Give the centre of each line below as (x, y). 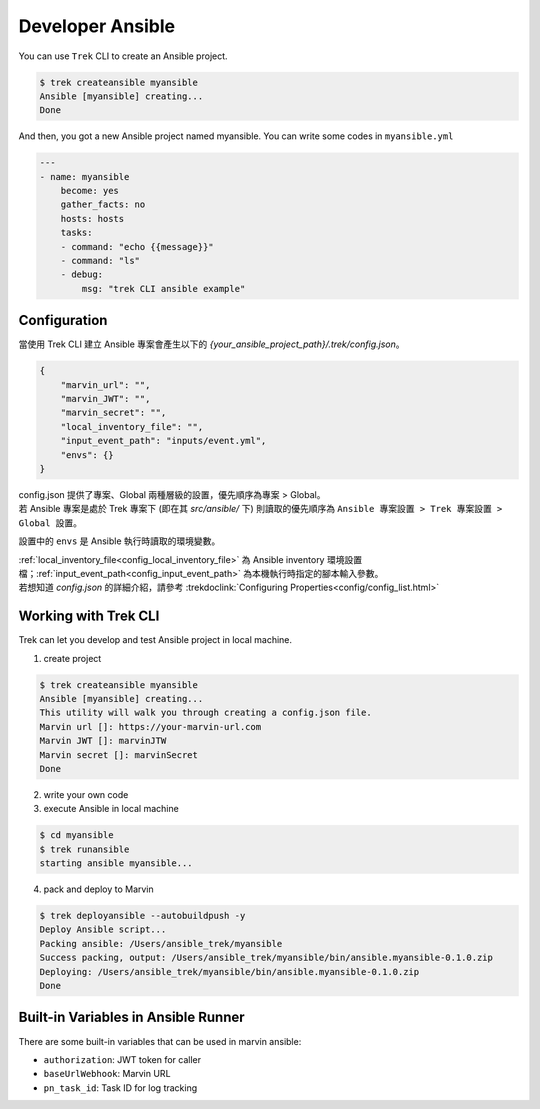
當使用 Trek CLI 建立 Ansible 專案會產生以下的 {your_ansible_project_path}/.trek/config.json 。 (211, 344)
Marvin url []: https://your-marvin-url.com (150, 726)
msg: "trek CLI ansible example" (163, 288)
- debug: (82, 274)
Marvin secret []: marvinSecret (119, 754)
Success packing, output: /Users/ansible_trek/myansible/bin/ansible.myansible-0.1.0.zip (266, 958)
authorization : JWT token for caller (122, 1059)
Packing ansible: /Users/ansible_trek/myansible (161, 943)
